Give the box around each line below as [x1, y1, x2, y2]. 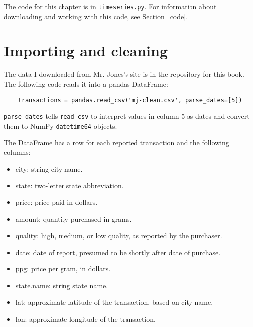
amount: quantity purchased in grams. [15, 213, 132, 224]
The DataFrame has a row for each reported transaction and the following [4, 137, 229, 147]
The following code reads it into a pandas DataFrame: [4, 78, 168, 89]
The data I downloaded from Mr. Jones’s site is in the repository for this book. [4, 69, 244, 79]
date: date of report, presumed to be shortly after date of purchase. [15, 247, 221, 257]
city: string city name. [15, 163, 83, 174]
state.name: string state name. [15, 280, 108, 290]
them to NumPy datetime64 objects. [4, 120, 117, 131]
